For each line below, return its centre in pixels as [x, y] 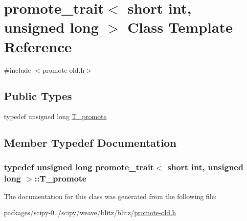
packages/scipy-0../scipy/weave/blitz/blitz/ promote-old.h [90, 212]
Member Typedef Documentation [90, 143]
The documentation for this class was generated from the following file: [110, 196]
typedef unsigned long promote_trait [79, 167]
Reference [38, 46]
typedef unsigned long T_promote [55, 116]
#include [18, 70]
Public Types [38, 96]
